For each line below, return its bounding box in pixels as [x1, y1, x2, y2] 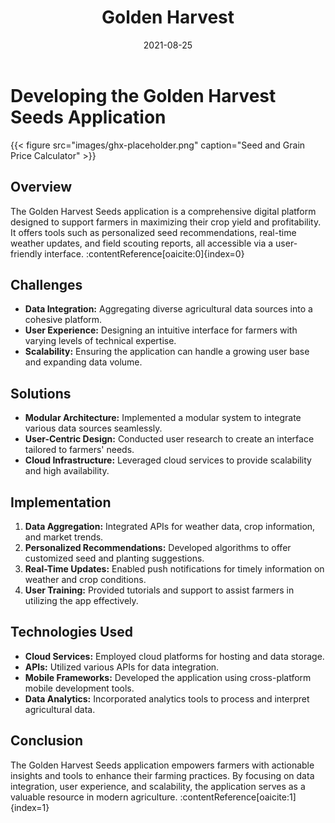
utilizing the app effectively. [24, 594, 139, 606]
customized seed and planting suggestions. [24, 552, 205, 564]
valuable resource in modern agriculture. [10, 791, 178, 803]
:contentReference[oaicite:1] [179, 791, 297, 803]
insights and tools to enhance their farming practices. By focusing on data [10, 769, 315, 781]
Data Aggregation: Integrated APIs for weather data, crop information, [24, 520, 316, 532]
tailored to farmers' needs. [24, 444, 135, 456]
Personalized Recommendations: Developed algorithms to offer [24, 541, 292, 553]
